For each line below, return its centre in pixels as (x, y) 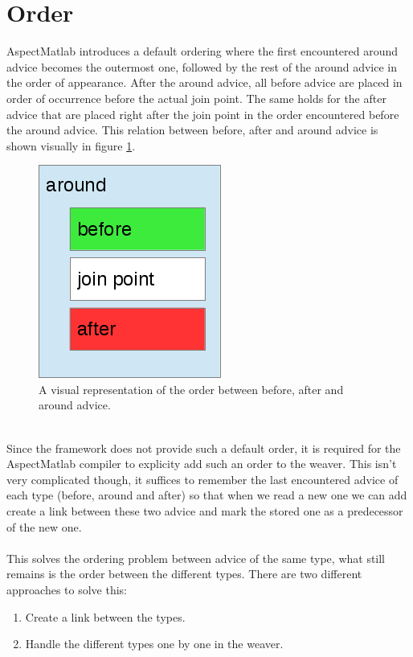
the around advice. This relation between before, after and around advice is (192, 130)
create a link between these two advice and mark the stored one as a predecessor (205, 511)
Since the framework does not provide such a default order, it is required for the (204, 448)
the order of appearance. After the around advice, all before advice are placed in (204, 82)
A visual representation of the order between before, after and (191, 389)
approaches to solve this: (67, 589)
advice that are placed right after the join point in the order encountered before (203, 114)
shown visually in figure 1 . (71, 145)
